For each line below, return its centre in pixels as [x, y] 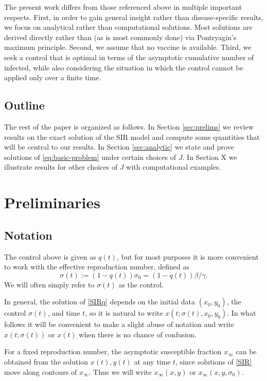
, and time [64, 313]
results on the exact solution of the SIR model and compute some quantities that [132, 137]
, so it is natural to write [124, 313]
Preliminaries [52, 202]
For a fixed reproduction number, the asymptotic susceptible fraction [113, 351]
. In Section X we [210, 157]
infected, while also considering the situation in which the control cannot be [124, 67]
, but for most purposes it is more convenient [188, 256]
